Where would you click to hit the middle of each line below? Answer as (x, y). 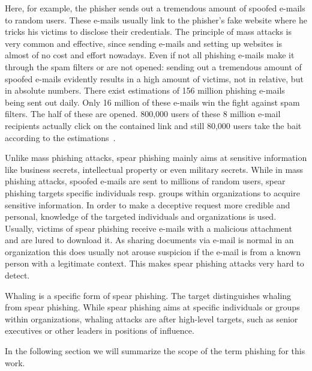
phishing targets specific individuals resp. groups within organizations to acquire (152, 192)
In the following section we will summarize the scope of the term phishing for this (155, 351)
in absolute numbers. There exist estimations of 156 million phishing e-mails (145, 90)
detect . (17, 275)
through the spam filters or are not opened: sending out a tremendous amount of (153, 66)
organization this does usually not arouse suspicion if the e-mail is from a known (153, 251)
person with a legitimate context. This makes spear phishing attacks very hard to (154, 263)
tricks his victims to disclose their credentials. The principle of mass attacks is (148, 32)
